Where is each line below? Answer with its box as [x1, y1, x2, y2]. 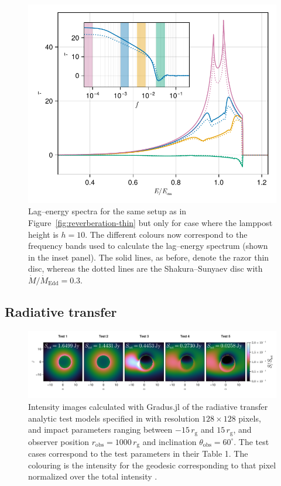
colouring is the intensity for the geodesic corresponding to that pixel [28, 458, 276, 471]
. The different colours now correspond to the [85, 228, 248, 240]
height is [28, 228, 59, 240]
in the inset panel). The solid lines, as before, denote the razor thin [28, 251, 269, 263]
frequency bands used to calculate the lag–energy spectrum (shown [28, 239, 268, 252]
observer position [28, 435, 90, 447]
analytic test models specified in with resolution [28, 412, 200, 424]
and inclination [142, 435, 197, 447]
